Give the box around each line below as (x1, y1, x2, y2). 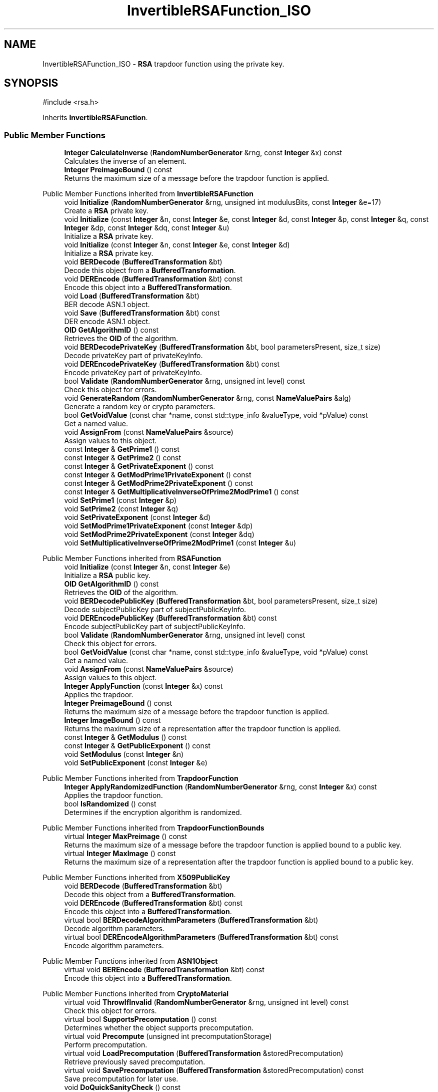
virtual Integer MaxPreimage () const (64, 832, 187, 841)
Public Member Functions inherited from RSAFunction (42, 554, 221, 563)
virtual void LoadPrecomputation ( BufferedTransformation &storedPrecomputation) (64, 1049, 343, 1058)
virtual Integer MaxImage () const (64, 849, 176, 858)
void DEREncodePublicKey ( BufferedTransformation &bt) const (64, 614, 277, 623)
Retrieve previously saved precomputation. (64, 1057, 205, 1066)
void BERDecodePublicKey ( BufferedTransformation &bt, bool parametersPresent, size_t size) (64, 597, 378, 606)
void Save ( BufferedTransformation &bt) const (64, 309, 220, 318)
